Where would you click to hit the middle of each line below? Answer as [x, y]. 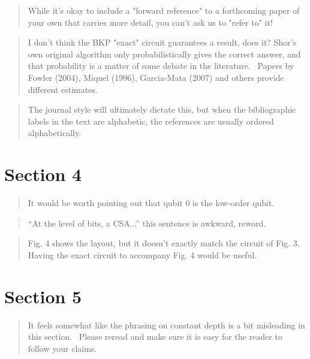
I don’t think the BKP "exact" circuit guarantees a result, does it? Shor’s [162, 42]
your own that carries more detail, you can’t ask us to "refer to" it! [150, 22]
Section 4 [43, 174]
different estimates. [63, 89]
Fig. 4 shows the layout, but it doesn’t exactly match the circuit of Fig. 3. [164, 243]
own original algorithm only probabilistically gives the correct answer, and [164, 54]
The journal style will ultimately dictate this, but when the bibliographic [162, 109]
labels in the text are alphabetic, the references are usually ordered [151, 121]
